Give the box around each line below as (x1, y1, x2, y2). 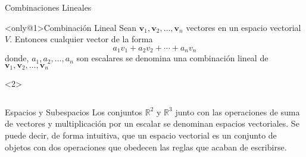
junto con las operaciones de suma (175, 105, 300, 118)
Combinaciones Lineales (5, 1, 92, 13)
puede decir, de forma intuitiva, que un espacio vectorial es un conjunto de (5, 129, 277, 142)
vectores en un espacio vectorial (186, 21, 301, 33)
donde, (5, 52, 29, 64)
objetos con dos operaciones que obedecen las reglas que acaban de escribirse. (5, 140, 287, 153)
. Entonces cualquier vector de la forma (10, 33, 153, 45)
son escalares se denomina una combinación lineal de (76, 52, 268, 64)
